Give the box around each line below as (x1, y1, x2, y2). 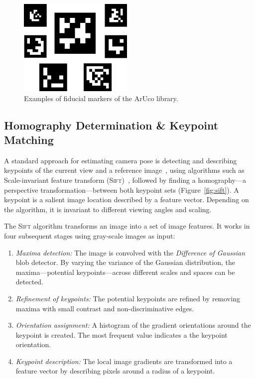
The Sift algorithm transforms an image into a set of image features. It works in (4, 221, 250, 231)
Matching (4, 131, 54, 147)
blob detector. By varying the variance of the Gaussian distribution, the (15, 257, 235, 267)
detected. (15, 276, 44, 287)
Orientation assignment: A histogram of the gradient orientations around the (15, 320, 251, 330)
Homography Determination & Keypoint (4, 117, 219, 132)
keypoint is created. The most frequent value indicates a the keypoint (15, 329, 228, 340)
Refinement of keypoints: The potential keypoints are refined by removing (15, 293, 240, 303)
